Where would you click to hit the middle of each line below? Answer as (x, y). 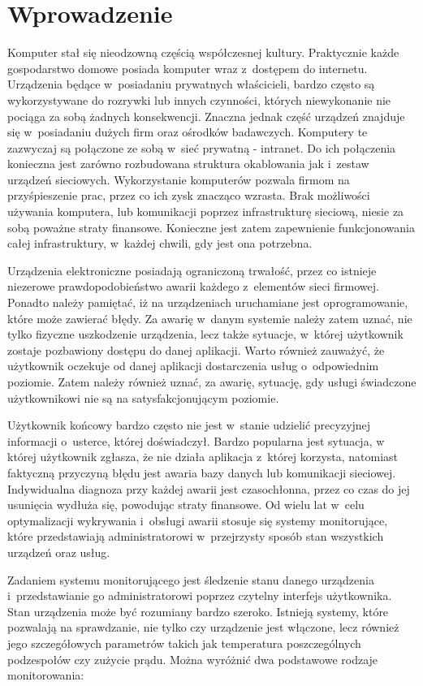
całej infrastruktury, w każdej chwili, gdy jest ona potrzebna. (160, 243)
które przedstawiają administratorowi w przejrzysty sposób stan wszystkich (196, 536)
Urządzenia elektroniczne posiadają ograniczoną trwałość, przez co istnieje (192, 270)
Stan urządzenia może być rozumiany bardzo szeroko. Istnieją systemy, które (198, 611)
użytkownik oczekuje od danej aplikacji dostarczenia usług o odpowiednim (193, 366)
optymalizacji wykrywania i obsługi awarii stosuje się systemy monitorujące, (198, 520)
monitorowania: (46, 675)
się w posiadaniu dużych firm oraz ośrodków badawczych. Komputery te (188, 132)
